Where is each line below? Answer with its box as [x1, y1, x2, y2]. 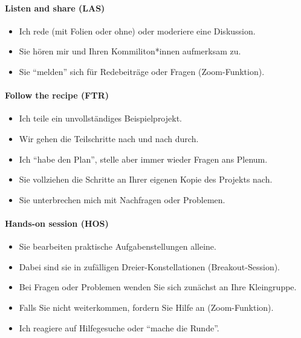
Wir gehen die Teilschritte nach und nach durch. [19, 132, 199, 145]
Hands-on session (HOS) [5, 216, 109, 229]
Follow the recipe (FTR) [5, 89, 109, 102]
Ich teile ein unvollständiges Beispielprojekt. [19, 112, 182, 125]
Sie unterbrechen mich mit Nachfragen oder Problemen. [19, 193, 225, 206]
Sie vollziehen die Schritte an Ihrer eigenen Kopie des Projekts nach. [19, 173, 273, 186]
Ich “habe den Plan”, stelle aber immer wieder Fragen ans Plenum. [19, 152, 268, 165]
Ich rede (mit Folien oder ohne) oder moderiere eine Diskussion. [19, 24, 256, 37]
